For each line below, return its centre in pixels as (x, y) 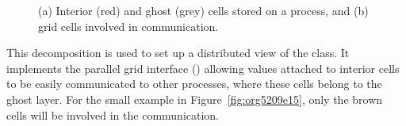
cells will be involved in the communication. (113, 115)
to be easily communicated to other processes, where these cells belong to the (194, 84)
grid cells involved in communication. (128, 26)
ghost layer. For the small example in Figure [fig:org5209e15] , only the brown (195, 99)
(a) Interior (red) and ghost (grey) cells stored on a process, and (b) (203, 10)
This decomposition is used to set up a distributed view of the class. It (178, 53)
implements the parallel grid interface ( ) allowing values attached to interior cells (203, 68)
